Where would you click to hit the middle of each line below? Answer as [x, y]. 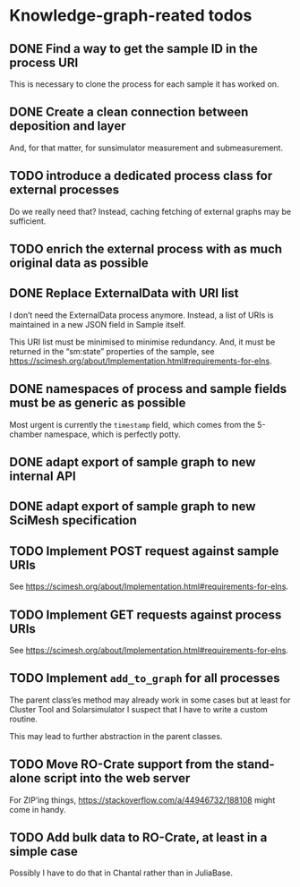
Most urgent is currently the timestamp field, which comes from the [132, 424]
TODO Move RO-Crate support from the [122, 765]
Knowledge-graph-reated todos [131, 16]
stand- [255, 765]
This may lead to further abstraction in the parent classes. [116, 736]
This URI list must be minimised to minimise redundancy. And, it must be [142, 342]
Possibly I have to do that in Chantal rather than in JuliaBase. [121, 873]
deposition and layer [68, 126]
